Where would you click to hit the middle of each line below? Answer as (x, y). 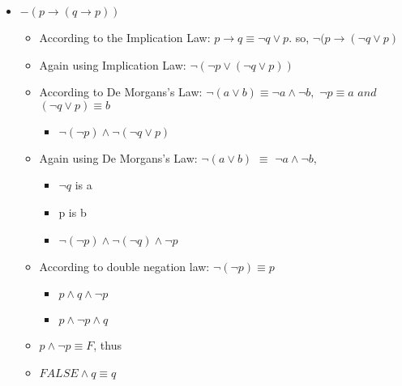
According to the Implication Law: (125, 37)
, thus (107, 345)
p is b (73, 212)
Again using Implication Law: (113, 64)
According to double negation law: (124, 266)
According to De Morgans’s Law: (121, 92)
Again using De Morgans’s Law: (118, 157)
